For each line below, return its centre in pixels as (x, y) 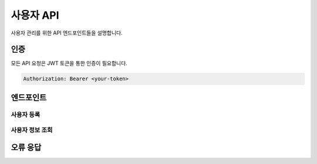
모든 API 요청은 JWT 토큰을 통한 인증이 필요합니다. (69, 63)
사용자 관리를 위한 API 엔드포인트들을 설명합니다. (67, 33)
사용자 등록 (26, 114)
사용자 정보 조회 (32, 130)
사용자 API (35, 15)
